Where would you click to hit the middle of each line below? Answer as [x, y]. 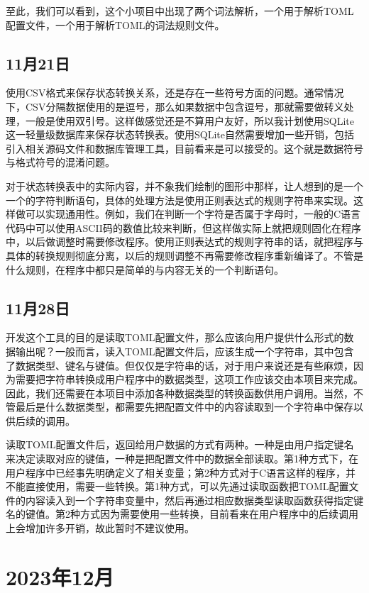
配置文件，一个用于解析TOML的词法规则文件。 [115, 24]
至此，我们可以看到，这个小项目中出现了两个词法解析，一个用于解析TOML [180, 11]
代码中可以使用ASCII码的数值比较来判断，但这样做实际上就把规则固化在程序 [183, 227]
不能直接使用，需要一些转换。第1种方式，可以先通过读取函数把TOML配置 [177, 486]
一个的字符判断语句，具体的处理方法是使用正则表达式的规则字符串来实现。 [180, 200]
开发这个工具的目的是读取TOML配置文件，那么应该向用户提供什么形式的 [175, 337]
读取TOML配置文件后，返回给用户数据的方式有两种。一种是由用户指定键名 [180, 444]
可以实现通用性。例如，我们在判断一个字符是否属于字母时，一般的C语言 [193, 214]
